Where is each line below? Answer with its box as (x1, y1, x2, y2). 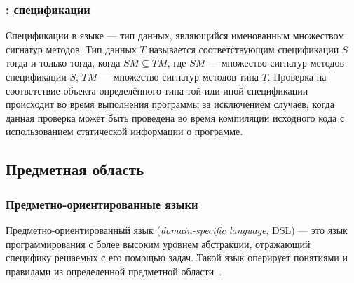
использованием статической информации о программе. (6, 124, 243, 139)
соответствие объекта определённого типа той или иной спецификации (6, 83, 308, 97)
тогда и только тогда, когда (6, 55, 121, 70)
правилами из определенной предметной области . (6, 263, 222, 278)
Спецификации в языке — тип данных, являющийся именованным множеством (6, 28, 345, 43)
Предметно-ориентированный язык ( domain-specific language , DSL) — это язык (6, 222, 348, 237)
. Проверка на (267, 69, 327, 83)
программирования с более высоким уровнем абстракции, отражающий (6, 236, 311, 251)
